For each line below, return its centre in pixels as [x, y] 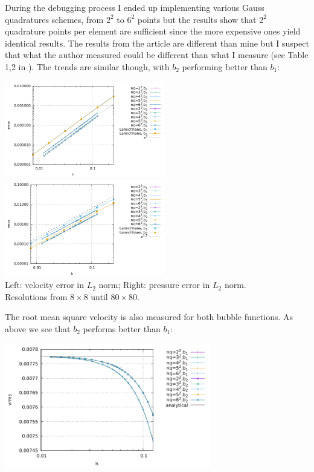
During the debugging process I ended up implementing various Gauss [135, 7]
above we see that [38, 329]
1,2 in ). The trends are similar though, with [87, 66]
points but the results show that [197, 19]
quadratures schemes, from [54, 19]
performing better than [225, 66]
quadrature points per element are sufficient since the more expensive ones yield [153, 31]
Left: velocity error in [44, 285]
